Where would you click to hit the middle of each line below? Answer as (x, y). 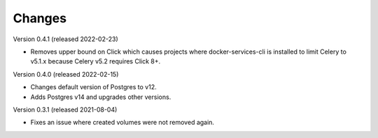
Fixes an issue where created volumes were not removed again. (122, 123)
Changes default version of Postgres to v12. (93, 87)
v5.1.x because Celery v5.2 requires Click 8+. (96, 61)
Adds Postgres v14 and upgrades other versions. (101, 97)
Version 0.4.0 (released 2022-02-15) (66, 74)
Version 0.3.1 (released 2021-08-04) (65, 109)
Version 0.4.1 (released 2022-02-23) (65, 39)
